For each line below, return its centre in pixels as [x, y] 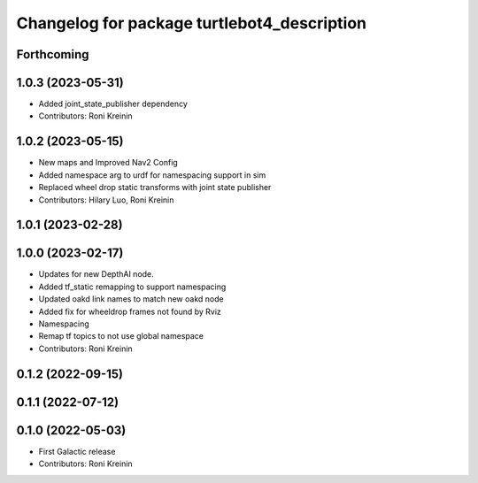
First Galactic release [77, 451]
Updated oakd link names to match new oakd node [131, 299]
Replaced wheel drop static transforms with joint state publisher [155, 188]
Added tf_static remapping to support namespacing [132, 287]
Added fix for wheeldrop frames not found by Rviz [130, 311]
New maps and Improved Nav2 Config [108, 163]
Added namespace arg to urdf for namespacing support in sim [152, 175]
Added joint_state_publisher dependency [113, 104]
